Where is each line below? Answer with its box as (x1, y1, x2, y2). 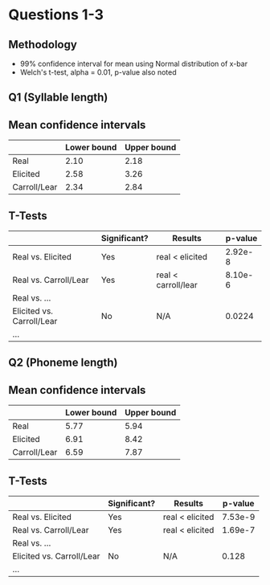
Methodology (8, 38, 78, 51)
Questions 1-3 (8, 6, 104, 24)
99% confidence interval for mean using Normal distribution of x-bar (19, 59, 247, 68)
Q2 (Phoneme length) (8, 356, 118, 370)
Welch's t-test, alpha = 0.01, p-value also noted (19, 67, 177, 77)
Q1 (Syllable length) (8, 91, 108, 104)
